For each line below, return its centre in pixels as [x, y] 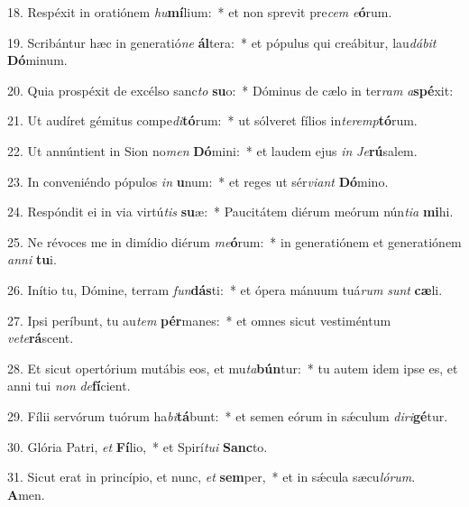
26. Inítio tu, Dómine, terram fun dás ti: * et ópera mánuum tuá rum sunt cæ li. [225, 289]
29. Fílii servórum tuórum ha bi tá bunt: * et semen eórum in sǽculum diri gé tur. [228, 415]
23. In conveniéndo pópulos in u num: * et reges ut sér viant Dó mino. [198, 181]
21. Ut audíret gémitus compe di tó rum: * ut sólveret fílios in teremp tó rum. [212, 120]
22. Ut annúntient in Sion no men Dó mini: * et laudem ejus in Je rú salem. [212, 150]
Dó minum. [37, 60]
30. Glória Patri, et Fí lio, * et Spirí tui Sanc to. [138, 446]
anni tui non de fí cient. [69, 386]
